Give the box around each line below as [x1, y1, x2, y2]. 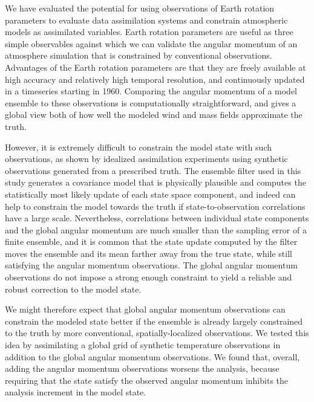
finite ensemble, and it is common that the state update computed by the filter [5, 235, 298, 248]
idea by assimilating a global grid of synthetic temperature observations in [5, 339, 281, 351]
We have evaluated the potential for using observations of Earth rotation [5, 2, 275, 14]
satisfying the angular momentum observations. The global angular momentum [5, 259, 298, 271]
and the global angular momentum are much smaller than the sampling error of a [5, 223, 307, 236]
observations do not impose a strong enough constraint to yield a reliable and [5, 271, 292, 284]
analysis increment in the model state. [5, 386, 146, 398]
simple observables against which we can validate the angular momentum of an [5, 37, 298, 50]
